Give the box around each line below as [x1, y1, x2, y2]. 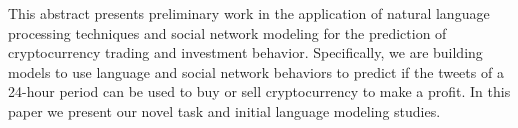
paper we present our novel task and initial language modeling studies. [8, 100, 441, 121]
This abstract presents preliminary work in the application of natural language [8, 3, 490, 23]
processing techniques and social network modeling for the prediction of [8, 22, 447, 43]
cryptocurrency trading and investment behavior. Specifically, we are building [8, 42, 483, 63]
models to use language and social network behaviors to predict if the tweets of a [8, 61, 504, 82]
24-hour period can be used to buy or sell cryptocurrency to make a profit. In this [8, 81, 511, 102]
